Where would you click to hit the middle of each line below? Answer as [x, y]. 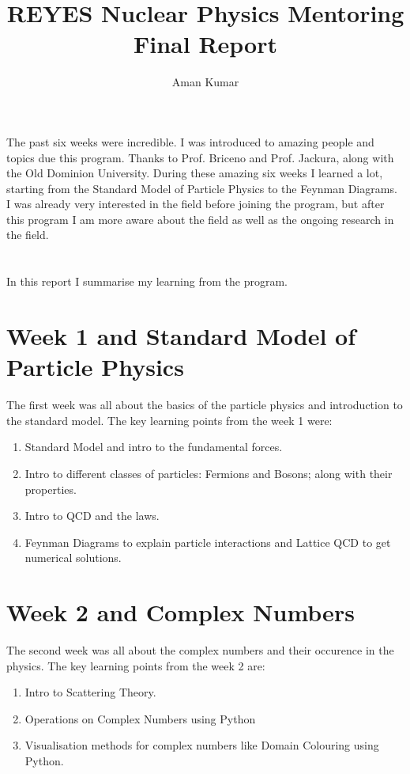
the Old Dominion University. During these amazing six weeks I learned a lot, [195, 173]
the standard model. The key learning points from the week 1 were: [169, 420]
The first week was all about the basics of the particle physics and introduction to [205, 405]
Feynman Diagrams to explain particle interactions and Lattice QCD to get [208, 542]
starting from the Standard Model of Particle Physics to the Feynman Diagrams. [202, 188]
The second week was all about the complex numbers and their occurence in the [200, 650]
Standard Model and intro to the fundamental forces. [154, 447]
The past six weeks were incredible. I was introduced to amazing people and [190, 141]
